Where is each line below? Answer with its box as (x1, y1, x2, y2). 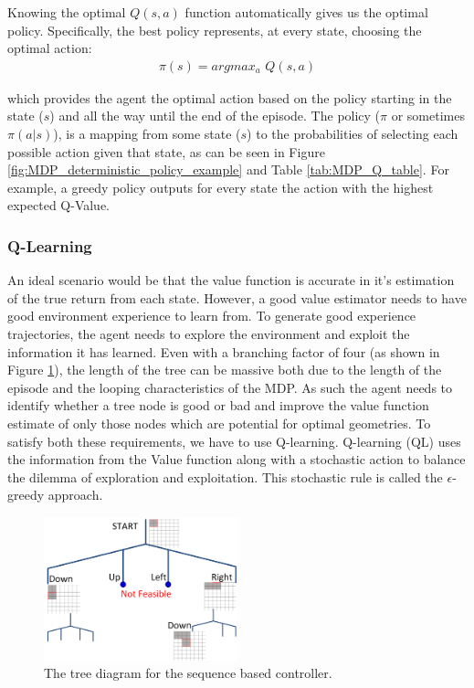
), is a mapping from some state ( (53, 124, 241, 143)
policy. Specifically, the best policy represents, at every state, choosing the (7, 20, 422, 39)
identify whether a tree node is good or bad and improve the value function (7, 396, 429, 415)
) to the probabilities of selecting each (247, 124, 458, 143)
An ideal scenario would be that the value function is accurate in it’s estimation (7, 270, 455, 290)
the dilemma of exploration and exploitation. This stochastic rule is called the (7, 467, 443, 486)
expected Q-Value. (7, 196, 110, 215)
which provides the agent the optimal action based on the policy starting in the (7, 88, 452, 107)
